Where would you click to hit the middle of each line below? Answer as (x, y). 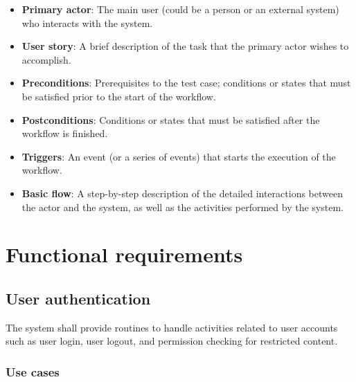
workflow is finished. (65, 133)
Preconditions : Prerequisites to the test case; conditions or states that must (186, 83)
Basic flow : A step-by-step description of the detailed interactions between (182, 193)
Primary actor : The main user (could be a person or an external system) (180, 9)
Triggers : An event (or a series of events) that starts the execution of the (179, 156)
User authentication (78, 298)
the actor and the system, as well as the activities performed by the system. (183, 207)
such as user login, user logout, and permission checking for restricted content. (172, 341)
